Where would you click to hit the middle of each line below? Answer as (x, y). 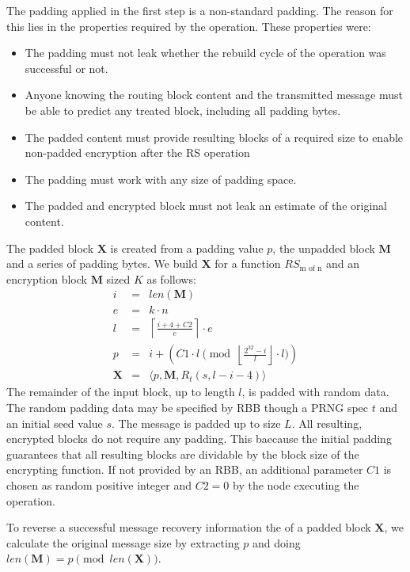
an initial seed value (55, 423)
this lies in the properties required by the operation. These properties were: (189, 26)
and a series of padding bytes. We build (102, 263)
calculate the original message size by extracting (123, 542)
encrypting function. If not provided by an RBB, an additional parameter (185, 469)
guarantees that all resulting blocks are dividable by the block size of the (183, 454)
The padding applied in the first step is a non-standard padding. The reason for (200, 10)
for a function (248, 263)
